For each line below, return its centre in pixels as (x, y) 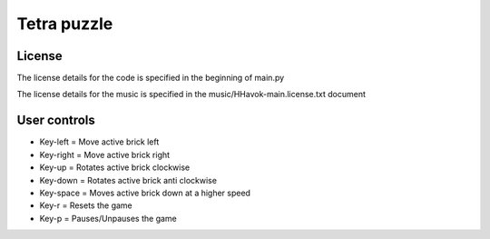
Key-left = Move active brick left (99, 142)
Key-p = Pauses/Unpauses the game (108, 218)
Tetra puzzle (65, 24)
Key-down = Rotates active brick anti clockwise (128, 180)
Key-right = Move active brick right (105, 154)
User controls (56, 120)
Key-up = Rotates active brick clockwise (115, 167)
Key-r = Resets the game (86, 205)
